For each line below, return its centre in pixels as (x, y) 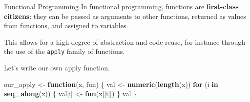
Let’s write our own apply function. (57, 68)
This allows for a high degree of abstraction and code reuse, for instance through (125, 42)
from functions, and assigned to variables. (66, 25)
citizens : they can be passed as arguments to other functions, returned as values (125, 16)
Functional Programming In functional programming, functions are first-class (121, 6)
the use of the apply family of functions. (64, 51)
